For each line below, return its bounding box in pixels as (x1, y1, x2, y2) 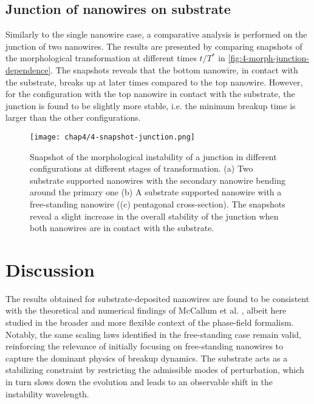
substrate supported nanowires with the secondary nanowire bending (30, 173, 286, 186)
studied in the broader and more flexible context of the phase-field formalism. (5, 316, 294, 329)
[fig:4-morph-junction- (228, 52, 309, 64)
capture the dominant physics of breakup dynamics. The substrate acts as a (5, 351, 288, 364)
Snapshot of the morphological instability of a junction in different (30, 150, 277, 163)
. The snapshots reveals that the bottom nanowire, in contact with (50, 63, 298, 76)
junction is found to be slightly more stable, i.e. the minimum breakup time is (5, 99, 296, 112)
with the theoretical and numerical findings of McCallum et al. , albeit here (5, 304, 287, 317)
